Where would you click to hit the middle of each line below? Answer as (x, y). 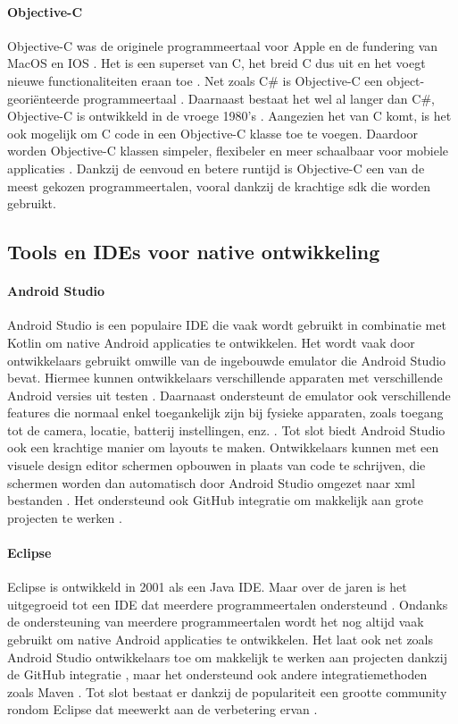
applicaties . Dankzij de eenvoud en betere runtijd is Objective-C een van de (216, 168)
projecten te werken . (65, 517)
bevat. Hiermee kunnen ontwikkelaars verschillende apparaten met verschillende (225, 378)
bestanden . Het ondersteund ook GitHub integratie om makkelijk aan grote (215, 500)
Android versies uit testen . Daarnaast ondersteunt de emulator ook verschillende (229, 395)
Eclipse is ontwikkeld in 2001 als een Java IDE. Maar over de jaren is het (207, 587)
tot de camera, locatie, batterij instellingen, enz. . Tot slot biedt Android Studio (226, 429)
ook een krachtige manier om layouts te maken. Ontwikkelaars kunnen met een (223, 447)
